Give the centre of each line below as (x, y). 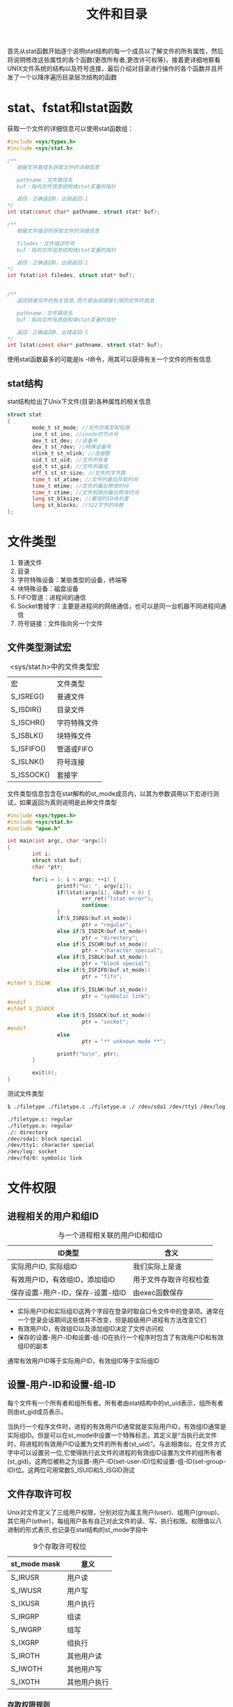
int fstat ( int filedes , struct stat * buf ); (71, 276)
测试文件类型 (25, 1093)
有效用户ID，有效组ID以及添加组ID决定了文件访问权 (90, 1329)
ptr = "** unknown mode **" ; (124, 1041)
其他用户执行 (88, 1682)
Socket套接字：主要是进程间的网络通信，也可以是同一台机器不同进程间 (119, 606)
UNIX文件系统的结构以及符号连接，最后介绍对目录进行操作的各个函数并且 (112, 69)
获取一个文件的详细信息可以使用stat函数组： (71, 129)
